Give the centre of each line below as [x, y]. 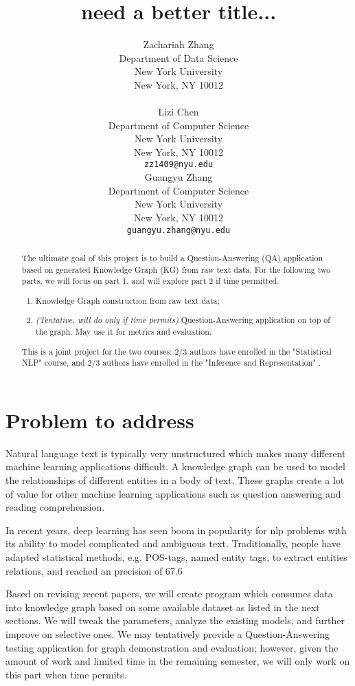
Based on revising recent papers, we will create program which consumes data [169, 594]
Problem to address [100, 420]
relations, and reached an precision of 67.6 [94, 570]
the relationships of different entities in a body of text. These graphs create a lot [175, 480]
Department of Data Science [179, 57]
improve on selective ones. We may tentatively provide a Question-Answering [168, 633]
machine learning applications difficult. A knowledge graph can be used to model [175, 466]
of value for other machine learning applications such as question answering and [173, 493]
